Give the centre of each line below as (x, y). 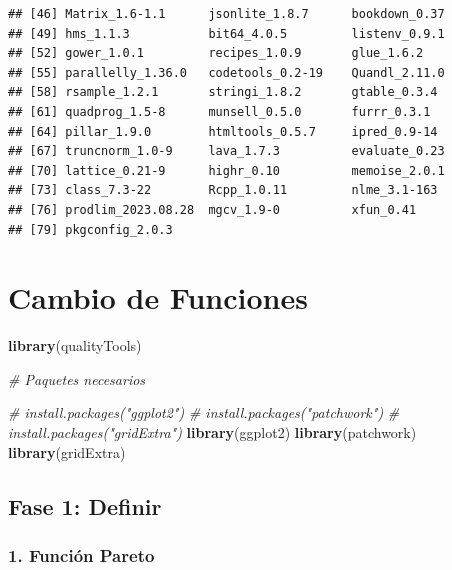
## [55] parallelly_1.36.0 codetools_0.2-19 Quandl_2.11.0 (226, 72)
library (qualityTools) (75, 345)
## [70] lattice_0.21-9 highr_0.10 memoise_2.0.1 (226, 170)
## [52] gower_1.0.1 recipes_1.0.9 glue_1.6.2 (216, 53)
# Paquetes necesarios (77, 378)
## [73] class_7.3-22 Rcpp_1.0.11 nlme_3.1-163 (223, 190)
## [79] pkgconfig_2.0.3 (90, 229)
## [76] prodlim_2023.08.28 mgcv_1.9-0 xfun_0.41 (212, 209)
